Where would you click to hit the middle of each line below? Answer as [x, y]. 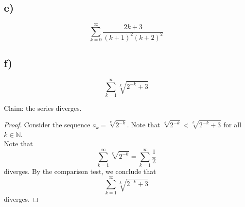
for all [232, 125]
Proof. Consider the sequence [47, 125]
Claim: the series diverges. [43, 108]
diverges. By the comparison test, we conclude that [80, 171]
